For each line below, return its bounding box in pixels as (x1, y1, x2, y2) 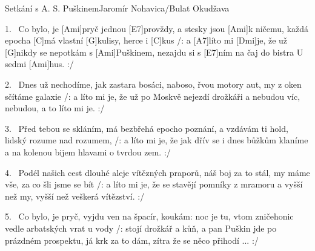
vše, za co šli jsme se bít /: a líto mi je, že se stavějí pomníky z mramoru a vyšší (5, 178, 303, 191)
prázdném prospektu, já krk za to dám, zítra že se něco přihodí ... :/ (5, 233, 259, 246)
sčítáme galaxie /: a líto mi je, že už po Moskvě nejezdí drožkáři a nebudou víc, (5, 90, 300, 102)
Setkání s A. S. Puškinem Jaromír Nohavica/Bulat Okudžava (5, 2, 230, 14)
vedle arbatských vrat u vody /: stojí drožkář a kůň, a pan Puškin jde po (5, 221, 277, 234)
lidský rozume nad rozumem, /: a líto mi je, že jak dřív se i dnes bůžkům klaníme (5, 134, 308, 146)
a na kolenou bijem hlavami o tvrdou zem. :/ (5, 145, 171, 158)
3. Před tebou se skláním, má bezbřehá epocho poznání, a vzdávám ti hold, (5, 122, 288, 134)
